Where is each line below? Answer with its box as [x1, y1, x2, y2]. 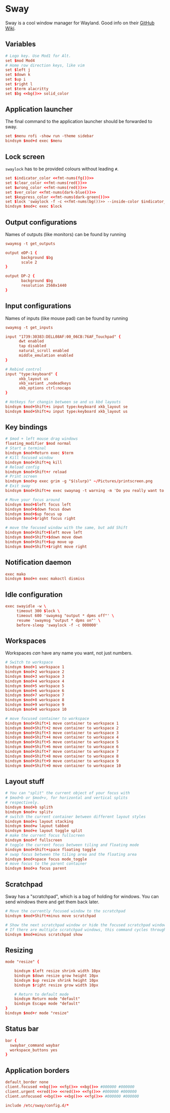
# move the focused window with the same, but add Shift [5, 525, 128, 530]
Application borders [5, 1066, 70, 1074]
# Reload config [5, 465, 39, 470]
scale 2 [21, 259, 37, 265]
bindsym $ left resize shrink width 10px [14, 969, 101, 974]
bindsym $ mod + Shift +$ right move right [5, 544, 87, 549]
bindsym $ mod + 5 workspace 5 [5, 683, 65, 688]
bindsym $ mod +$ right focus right [5, 516, 76, 521]
